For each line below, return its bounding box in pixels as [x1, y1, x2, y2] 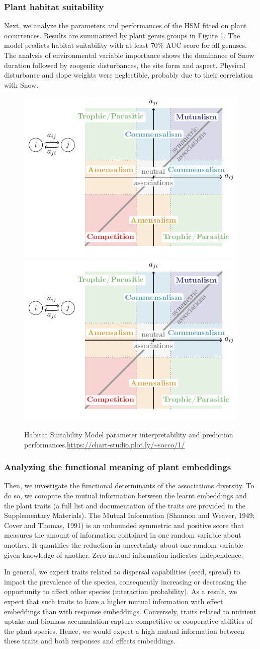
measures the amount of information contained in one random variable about [4, 530, 241, 540]
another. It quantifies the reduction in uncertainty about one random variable [4, 539, 243, 550]
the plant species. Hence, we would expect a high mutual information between [4, 625, 244, 636]
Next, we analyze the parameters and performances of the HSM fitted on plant [4, 20, 247, 31]
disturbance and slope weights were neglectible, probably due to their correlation [4, 70, 253, 80]
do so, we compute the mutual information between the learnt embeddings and [4, 490, 247, 500]
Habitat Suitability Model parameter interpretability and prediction [24, 429, 233, 439]
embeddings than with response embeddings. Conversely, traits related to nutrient [4, 606, 256, 616]
